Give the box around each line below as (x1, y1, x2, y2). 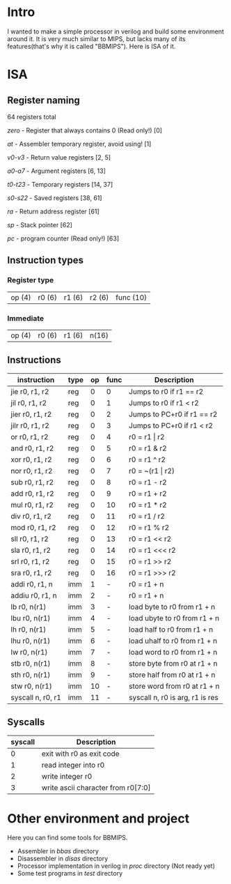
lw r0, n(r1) (10, 647, 48, 657)
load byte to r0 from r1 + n (128, 602, 216, 611)
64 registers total (7, 112, 57, 121)
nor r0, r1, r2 (10, 466, 53, 475)
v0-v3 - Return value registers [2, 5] (7, 153, 111, 161)
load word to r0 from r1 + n (128, 647, 218, 657)
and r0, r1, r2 (10, 443, 54, 453)
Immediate (7, 313, 45, 323)
